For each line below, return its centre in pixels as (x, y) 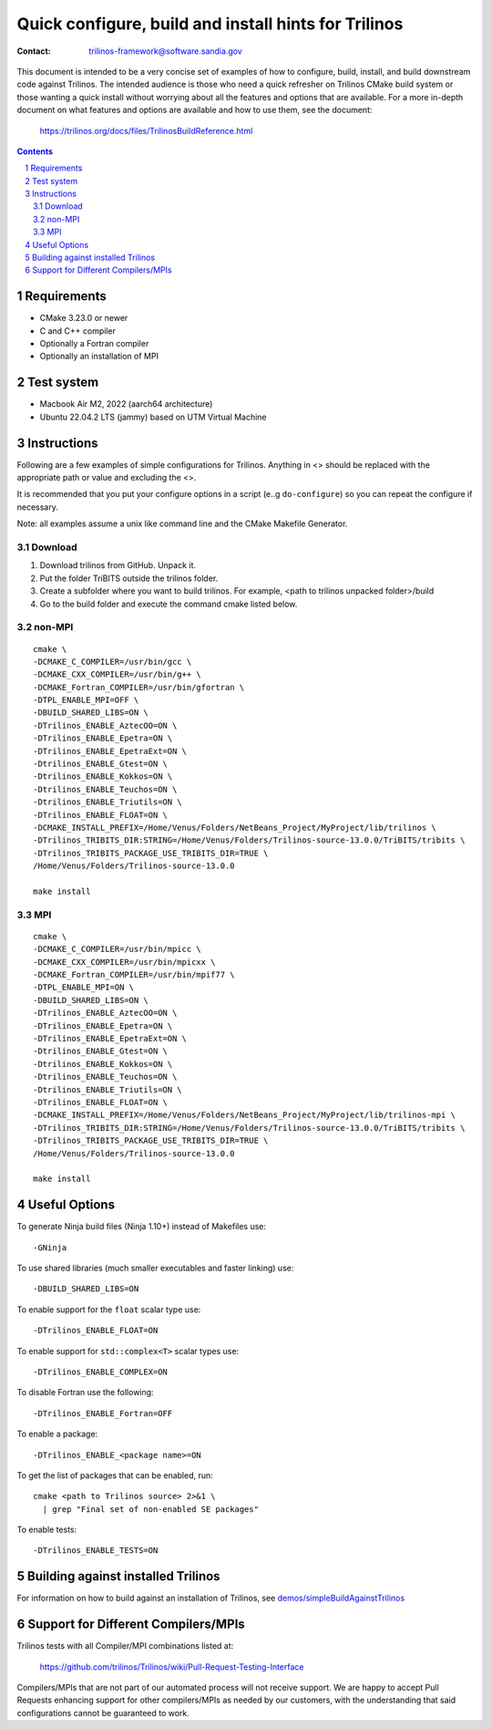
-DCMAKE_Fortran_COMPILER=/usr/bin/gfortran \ (139, 687)
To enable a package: (57, 1434)
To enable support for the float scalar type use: (109, 1310)
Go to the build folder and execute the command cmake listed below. (169, 604)
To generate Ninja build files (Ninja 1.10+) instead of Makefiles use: (142, 1227)
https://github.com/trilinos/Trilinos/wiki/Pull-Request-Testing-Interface (172, 1667)
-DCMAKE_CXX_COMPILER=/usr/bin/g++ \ (118, 674)
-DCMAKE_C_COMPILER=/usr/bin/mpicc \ (118, 949)
